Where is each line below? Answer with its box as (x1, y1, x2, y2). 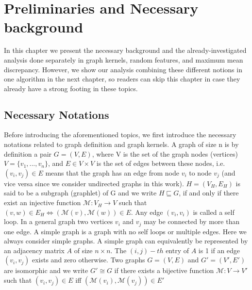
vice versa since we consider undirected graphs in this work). (4, 178, 184, 188)
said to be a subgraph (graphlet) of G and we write (4, 188, 157, 198)
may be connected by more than (144, 216, 240, 226)
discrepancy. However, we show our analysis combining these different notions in (4, 64, 242, 74)
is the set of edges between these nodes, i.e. (96, 158, 225, 168)
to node (189, 167, 212, 177)
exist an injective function (4, 197, 81, 208)
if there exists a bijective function (114, 265, 214, 275)
